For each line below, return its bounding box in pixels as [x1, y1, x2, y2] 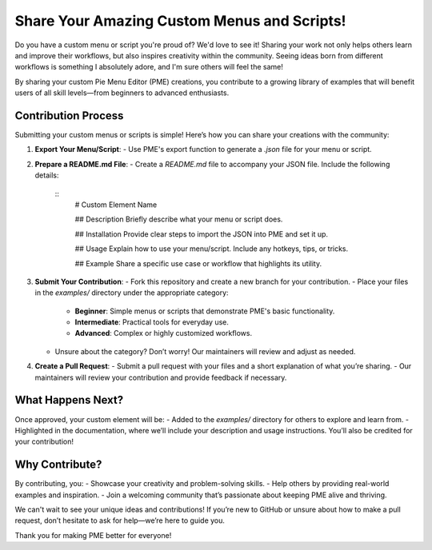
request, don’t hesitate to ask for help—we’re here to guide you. [14, 516, 226, 525]
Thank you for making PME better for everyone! [14, 530, 172, 540]
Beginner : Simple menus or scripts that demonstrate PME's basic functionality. [74, 306, 335, 316]
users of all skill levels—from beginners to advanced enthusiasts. [14, 88, 230, 98]
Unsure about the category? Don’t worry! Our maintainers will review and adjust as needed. [54, 346, 356, 356]
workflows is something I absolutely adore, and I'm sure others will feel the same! [14, 62, 283, 72]
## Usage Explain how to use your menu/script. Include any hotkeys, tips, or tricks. [74, 244, 349, 253]
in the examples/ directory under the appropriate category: [34, 288, 229, 297]
